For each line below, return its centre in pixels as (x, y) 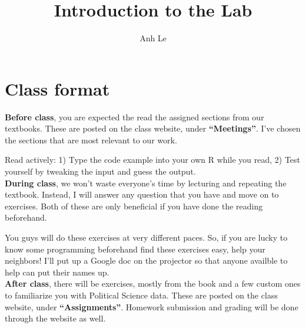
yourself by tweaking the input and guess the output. (100, 171)
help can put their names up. (57, 272)
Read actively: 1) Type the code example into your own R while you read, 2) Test (152, 160)
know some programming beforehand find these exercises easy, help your (135, 249)
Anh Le (153, 38)
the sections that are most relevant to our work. (91, 140)
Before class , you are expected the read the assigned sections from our (135, 117)
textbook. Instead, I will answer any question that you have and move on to (142, 194)
